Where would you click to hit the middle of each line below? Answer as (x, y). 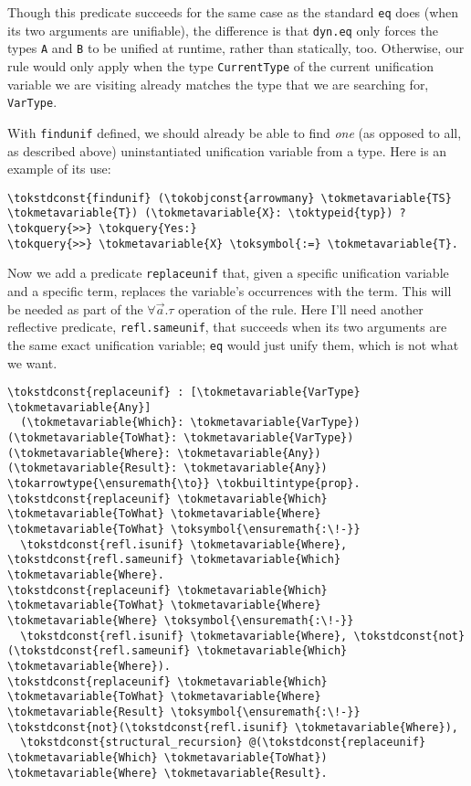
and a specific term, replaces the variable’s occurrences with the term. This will (230, 291)
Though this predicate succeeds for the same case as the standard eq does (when (233, 12)
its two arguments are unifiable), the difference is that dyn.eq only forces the (223, 30)
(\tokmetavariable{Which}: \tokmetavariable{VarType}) (190, 423)
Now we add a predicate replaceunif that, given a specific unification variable (228, 273)
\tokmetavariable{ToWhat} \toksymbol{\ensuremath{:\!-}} (184, 529)
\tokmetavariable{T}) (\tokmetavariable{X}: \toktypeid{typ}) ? (207, 213)
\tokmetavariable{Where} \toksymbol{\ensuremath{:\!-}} (181, 620)
